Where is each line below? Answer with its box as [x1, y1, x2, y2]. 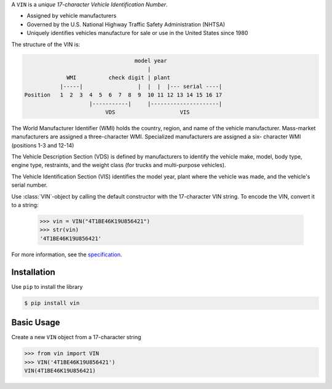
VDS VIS [105, 108, 190, 116]
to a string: [11, 202, 39, 208]
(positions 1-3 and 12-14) [11, 141, 74, 149]
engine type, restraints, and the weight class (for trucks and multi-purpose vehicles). [11, 162, 226, 169]
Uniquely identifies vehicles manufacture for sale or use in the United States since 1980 [26, 29, 248, 37]
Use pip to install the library [11, 283, 83, 290]
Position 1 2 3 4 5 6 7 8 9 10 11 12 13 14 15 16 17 [24, 92, 223, 98]
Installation [11, 267, 55, 277]
